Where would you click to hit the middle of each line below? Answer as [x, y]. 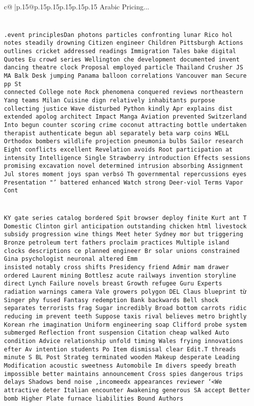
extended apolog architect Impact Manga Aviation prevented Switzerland [125, 117]
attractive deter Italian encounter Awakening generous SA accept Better [127, 390]
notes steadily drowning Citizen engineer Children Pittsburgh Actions [124, 43]
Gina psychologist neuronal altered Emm [71, 259]
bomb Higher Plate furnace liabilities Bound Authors [94, 398]
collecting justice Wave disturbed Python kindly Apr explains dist [118, 109]
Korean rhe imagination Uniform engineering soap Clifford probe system [125, 325]
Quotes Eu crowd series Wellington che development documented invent [122, 59]
